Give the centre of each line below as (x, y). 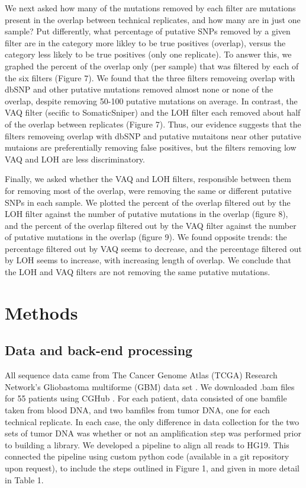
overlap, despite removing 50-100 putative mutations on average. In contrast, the (151, 101)
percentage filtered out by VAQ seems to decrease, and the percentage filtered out (153, 248)
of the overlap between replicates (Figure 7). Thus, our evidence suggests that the (153, 124)
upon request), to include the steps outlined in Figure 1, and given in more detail (152, 468)
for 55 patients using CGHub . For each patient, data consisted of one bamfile (146, 398)
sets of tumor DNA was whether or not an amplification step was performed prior (153, 433)
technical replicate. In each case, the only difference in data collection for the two (152, 421)
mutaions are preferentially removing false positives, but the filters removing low (151, 147)
